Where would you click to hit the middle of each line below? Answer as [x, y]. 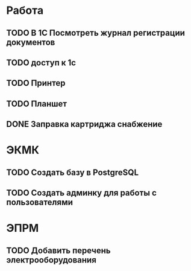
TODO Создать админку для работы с [81, 193]
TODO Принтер [36, 83]
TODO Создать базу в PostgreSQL [73, 172]
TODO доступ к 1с [41, 62]
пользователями [40, 202]
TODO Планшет [37, 104]
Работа [25, 11]
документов [31, 42]
